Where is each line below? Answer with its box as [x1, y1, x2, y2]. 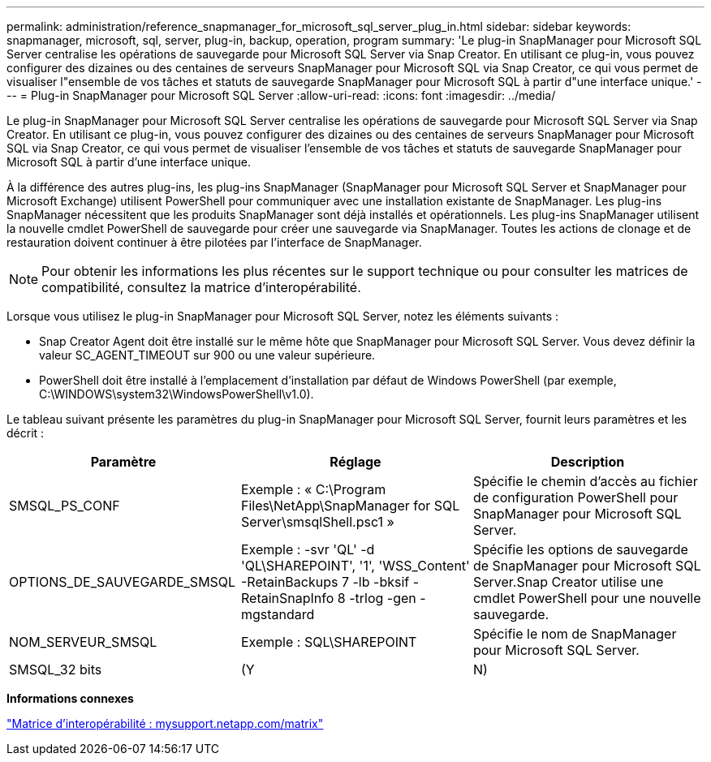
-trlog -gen [349, 590, 416, 606]
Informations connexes [6, 691, 134, 705]
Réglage [330, 454, 381, 470]
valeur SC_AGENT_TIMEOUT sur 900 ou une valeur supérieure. [39, 348, 376, 362]
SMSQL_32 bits [9, 661, 102, 678]
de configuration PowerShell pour [472, 489, 679, 506]
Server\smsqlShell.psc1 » [240, 514, 394, 530]
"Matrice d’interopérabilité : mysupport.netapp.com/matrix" [6, 717, 324, 730]
